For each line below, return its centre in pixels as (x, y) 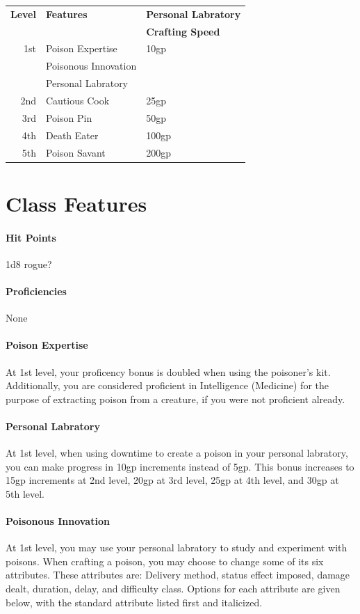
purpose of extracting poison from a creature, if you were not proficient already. (175, 399)
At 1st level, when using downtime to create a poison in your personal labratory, (177, 453)
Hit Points (31, 237)
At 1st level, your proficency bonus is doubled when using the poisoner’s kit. (168, 371)
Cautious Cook (77, 100)
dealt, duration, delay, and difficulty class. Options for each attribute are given (173, 589)
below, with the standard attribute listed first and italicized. (134, 602)
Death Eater (72, 135)
